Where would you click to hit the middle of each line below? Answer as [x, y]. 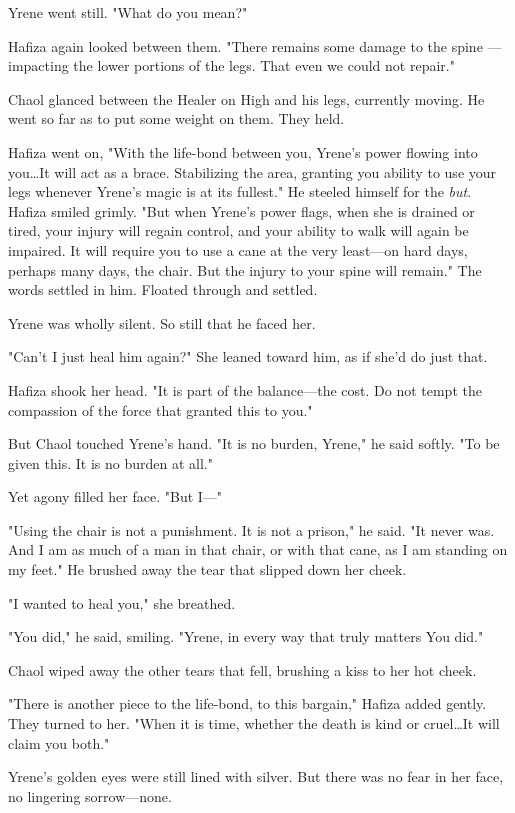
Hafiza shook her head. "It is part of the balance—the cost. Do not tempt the [245, 389]
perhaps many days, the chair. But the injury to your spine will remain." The [245, 269]
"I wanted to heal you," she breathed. [122, 602]
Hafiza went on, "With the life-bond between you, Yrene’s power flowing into [243, 151]
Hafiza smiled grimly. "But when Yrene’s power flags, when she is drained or [241, 210]
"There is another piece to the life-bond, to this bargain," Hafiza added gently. [247, 703]
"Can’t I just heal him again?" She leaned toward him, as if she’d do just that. [248, 356]
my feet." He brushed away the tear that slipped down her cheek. [207, 569]
